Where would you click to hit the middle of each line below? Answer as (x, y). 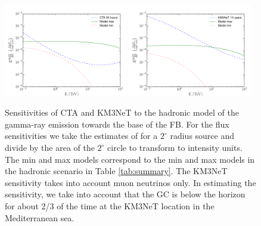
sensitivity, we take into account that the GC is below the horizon (125, 194)
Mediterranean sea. (40, 217)
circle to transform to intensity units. (175, 147)
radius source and (202, 136)
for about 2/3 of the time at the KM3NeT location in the (110, 205)
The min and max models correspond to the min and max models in (130, 159)
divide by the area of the (50, 147)
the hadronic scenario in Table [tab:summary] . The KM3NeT (116, 171)
